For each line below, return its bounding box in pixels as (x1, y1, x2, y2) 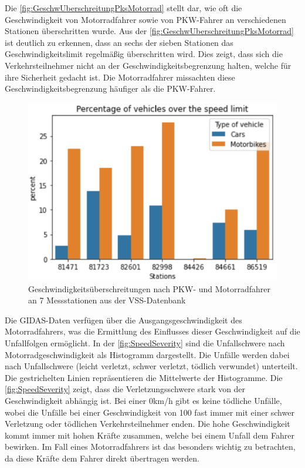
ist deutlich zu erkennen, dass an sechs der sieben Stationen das (5, 36, 233, 48)
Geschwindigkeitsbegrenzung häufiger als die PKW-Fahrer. (5, 82, 216, 95)
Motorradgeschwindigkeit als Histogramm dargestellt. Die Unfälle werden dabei (5, 348, 290, 360)
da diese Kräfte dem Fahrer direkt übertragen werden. (5, 452, 199, 464)
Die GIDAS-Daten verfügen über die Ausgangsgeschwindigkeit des (5, 313, 242, 326)
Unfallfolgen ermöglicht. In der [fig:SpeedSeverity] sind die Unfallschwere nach (5, 337, 285, 349)
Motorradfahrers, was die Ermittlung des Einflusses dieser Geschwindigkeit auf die (5, 325, 300, 337)
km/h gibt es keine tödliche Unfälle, (152, 395, 282, 406)
